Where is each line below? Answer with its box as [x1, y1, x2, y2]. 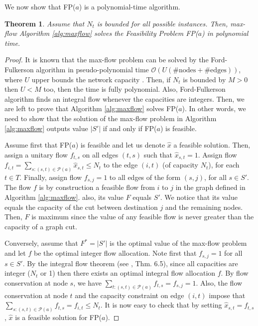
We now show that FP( [4, 1, 76, 11]
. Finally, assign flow [19, 172, 82, 182]
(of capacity [162, 160, 198, 170]
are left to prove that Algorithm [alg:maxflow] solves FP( [4, 103, 179, 114]
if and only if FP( [103, 123, 157, 133]
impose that [209, 290, 246, 300]
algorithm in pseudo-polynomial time [36, 64, 149, 74]
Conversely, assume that [4, 238, 78, 248]
